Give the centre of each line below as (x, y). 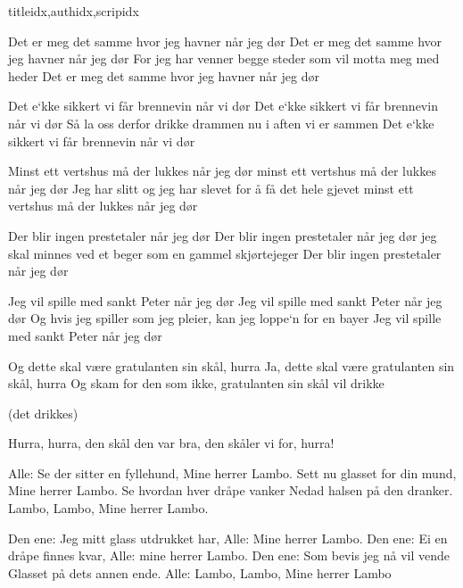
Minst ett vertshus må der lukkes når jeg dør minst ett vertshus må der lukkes (222, 171)
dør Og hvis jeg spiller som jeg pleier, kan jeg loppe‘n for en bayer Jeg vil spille (225, 318)
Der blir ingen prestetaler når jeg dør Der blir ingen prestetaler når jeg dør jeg (223, 235)
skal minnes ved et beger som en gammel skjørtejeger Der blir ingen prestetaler (225, 253)
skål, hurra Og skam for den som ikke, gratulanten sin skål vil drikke (196, 383)
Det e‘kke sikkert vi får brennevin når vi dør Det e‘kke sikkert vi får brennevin (223, 106)
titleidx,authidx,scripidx (74, 11)
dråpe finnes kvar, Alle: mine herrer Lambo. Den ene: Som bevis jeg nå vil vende (229, 555)
